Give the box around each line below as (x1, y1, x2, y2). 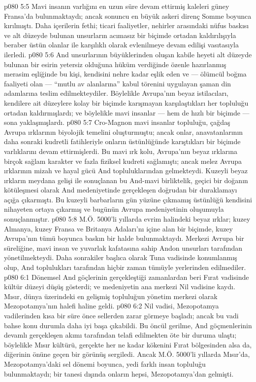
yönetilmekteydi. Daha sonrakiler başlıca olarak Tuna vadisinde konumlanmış (4, 252, 237, 263)
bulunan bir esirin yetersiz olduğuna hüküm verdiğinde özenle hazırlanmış (4, 59, 226, 69)
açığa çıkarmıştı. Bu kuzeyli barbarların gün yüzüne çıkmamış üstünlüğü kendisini (4, 194, 252, 204)
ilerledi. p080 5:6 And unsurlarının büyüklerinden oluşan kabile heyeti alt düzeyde (4, 49, 252, 59)
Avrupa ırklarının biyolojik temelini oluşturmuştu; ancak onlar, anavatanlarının (4, 126, 243, 137)
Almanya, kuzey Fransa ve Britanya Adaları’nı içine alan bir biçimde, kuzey (4, 223, 233, 233)
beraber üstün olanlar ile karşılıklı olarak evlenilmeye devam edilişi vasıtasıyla (4, 39, 239, 50)
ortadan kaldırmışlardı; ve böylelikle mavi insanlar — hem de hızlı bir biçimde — (4, 107, 250, 117)
